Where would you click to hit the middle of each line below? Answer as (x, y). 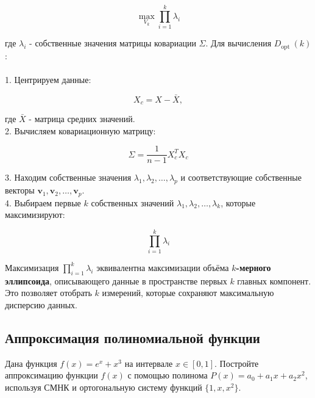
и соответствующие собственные (241, 177)
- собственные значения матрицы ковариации (113, 43)
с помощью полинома (168, 375)
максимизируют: (35, 215)
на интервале (149, 363)
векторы (20, 190)
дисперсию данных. (41, 304)
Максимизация (32, 267)
